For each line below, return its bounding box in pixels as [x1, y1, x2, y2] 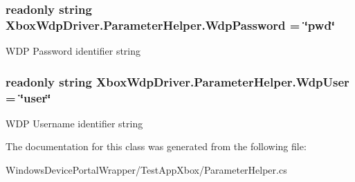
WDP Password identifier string [6, 44, 141, 58]
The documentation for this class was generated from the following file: [6, 139, 307, 154]
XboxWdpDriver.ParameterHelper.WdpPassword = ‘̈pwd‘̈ [6, 16, 336, 33]
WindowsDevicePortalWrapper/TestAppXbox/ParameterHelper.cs [6, 163, 287, 177]
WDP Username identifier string [6, 116, 143, 130]
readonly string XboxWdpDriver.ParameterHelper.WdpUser [6, 73, 349, 90]
